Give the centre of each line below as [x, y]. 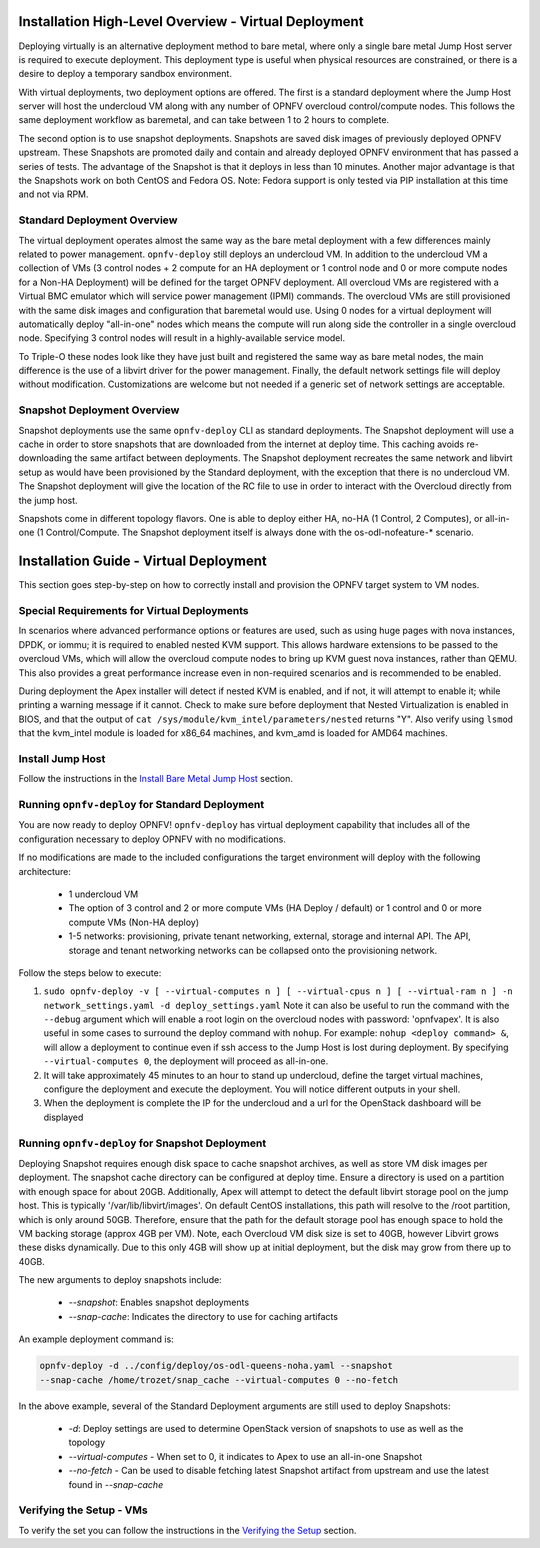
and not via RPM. [53, 194]
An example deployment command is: [96, 1339]
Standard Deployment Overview [98, 220]
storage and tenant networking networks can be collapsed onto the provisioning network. [253, 950]
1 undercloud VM [103, 894]
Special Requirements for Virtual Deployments [133, 611]
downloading [45, 458]
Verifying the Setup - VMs [83, 1510]
